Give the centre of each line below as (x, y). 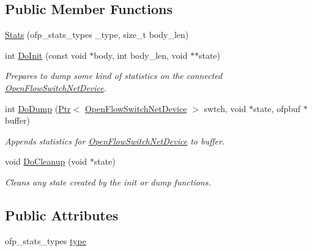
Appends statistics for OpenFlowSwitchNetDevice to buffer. (115, 140)
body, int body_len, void (141, 55)
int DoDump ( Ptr (38, 108)
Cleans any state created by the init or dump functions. (108, 182)
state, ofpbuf (277, 108)
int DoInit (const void (46, 55)
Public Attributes (62, 215)
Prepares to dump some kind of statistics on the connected (114, 76)
